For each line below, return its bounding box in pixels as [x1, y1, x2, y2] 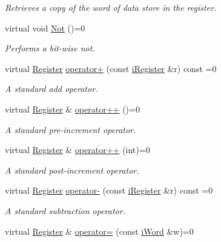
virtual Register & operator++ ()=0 [5, 102, 140, 115]
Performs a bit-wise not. [5, 42, 95, 54]
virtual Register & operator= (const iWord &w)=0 [5, 224, 194, 237]
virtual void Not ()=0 [5, 21, 85, 34]
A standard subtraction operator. [5, 204, 125, 217]
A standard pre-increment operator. [5, 123, 136, 136]
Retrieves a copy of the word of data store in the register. [5, 1, 217, 13]
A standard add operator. [5, 82, 98, 95]
